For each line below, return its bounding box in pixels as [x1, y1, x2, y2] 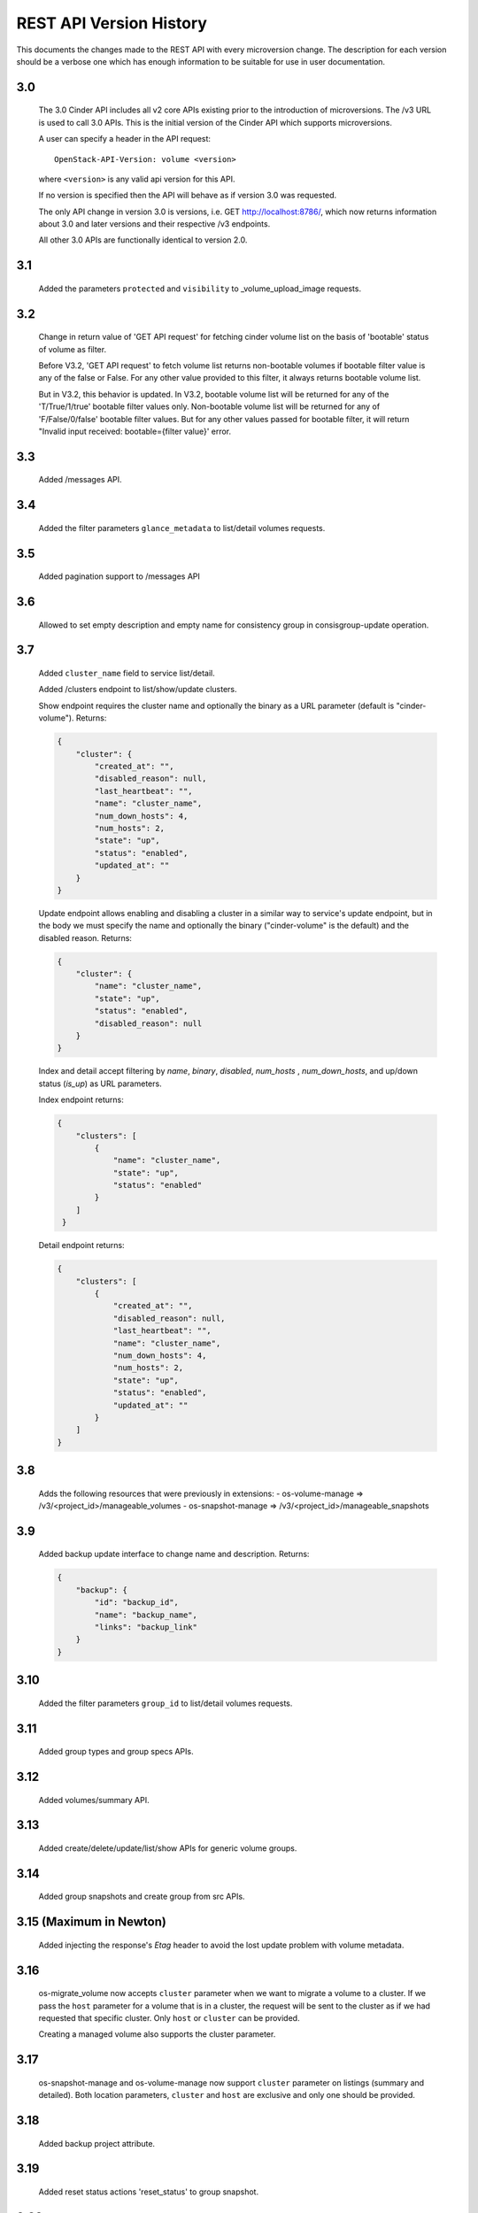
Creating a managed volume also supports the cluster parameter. [38, 2029, 276, 2040]
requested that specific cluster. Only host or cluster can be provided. [38, 2013, 300, 2024]
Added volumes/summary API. [38, 1794, 150, 1805]
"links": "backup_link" [94, 1623, 198, 1632]
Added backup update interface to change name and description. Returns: [38, 1549, 310, 1560]
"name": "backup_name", [94, 1609, 198, 1620]
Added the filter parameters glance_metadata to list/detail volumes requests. [38, 522, 326, 533]
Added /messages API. [38, 474, 123, 485]
